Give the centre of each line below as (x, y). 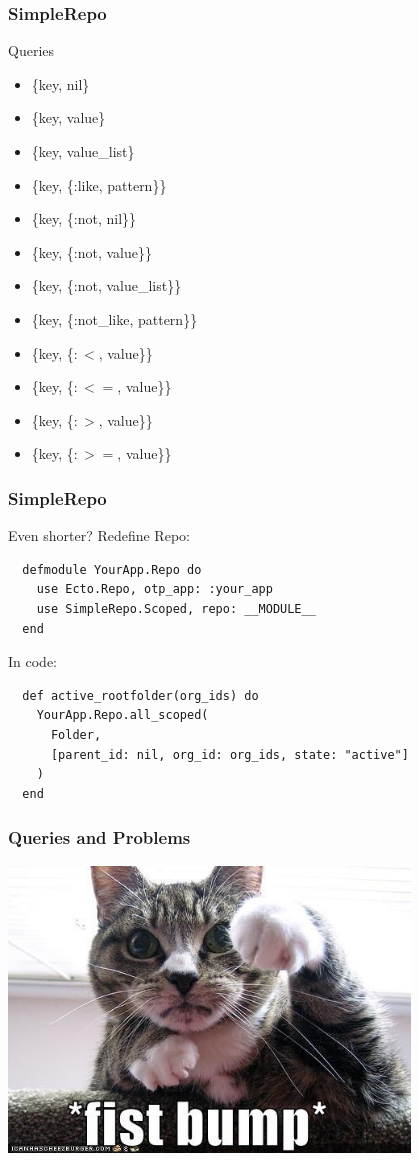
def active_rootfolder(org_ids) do (140, 695)
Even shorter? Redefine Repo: (99, 535)
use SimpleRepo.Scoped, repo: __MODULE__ (176, 608)
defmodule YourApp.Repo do (112, 569)
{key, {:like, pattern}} (99, 184)
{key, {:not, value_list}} (106, 285)
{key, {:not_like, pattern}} (114, 318)
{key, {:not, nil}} (84, 218)
